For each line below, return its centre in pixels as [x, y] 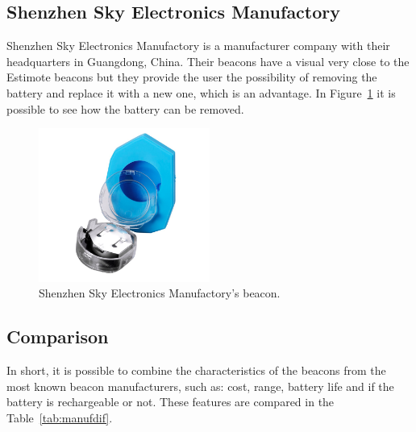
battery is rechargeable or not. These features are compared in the [171, 402]
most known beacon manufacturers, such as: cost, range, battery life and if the [200, 386]
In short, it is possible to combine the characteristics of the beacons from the [196, 370]
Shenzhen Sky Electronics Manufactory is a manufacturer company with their [198, 46]
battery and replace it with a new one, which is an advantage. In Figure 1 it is [201, 92]
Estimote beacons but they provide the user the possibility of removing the [192, 77]
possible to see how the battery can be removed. [125, 108]
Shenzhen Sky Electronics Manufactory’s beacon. [160, 293]
